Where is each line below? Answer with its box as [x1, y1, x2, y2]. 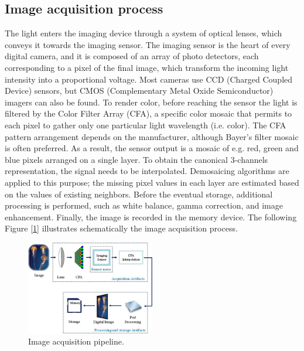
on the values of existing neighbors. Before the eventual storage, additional [5, 188, 273, 200]
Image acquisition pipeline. [28, 335, 124, 347]
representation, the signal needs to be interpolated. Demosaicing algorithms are [5, 165, 289, 177]
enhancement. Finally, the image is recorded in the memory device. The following [5, 210, 297, 223]
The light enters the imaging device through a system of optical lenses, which [5, 27, 282, 39]
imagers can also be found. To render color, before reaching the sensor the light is [5, 96, 298, 108]
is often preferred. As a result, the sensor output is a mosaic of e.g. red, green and [5, 142, 299, 154]
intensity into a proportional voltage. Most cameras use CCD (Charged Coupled [5, 73, 293, 85]
